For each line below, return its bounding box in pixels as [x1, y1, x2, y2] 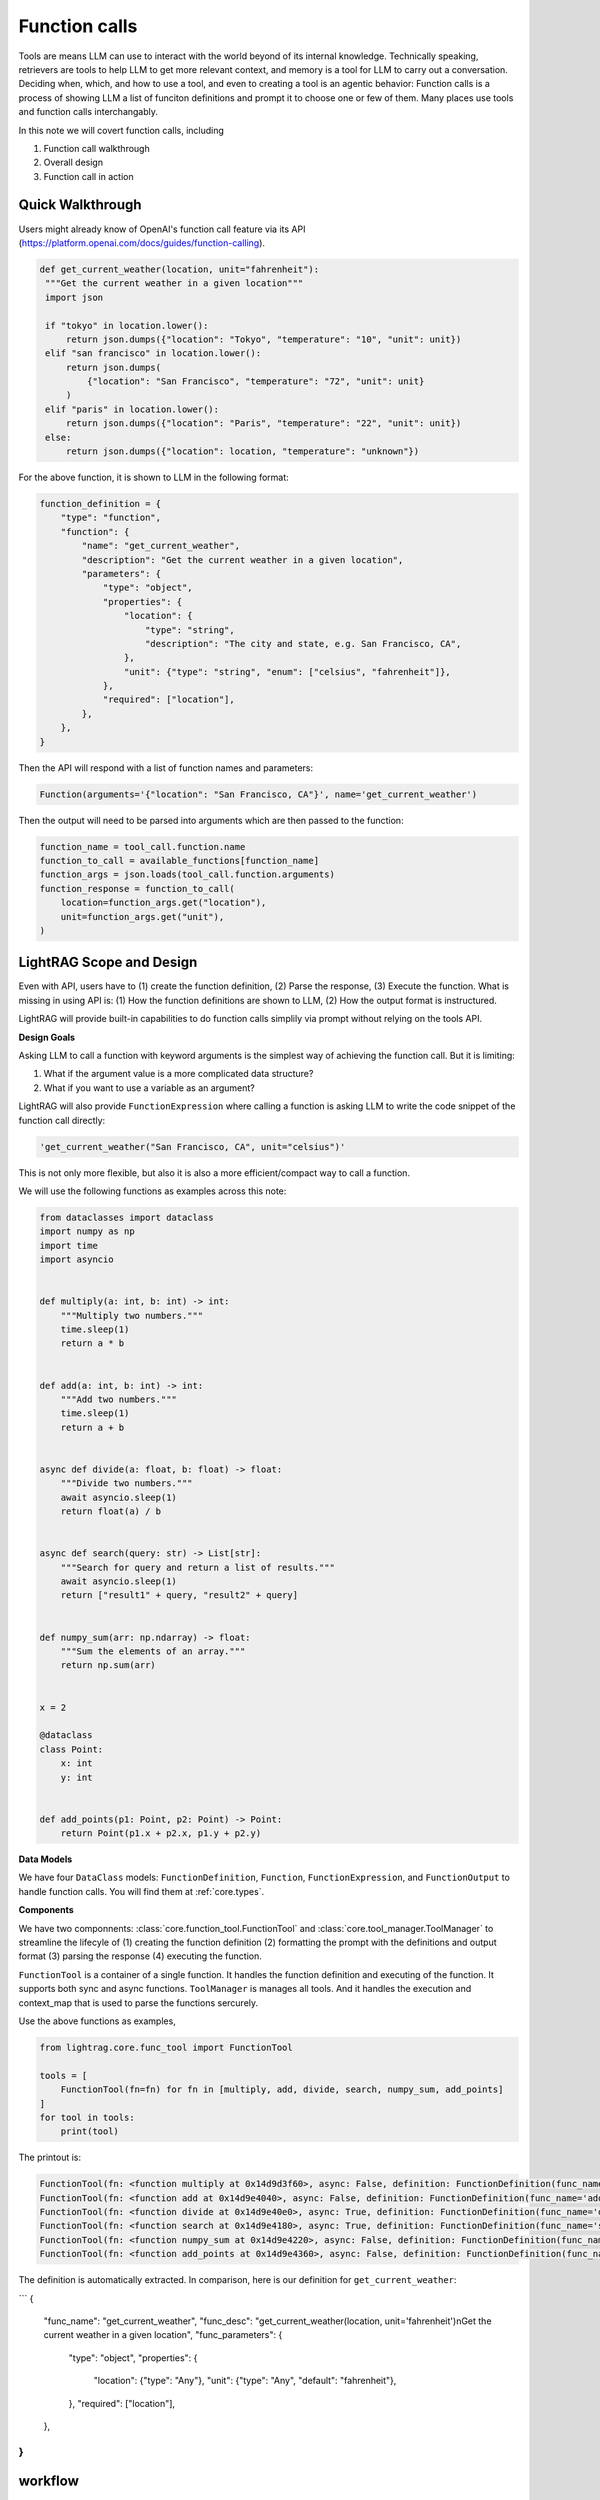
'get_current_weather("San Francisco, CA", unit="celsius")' [39, 1141, 346, 1152]
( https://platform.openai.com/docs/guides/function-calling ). [18, 236, 265, 249]
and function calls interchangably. [18, 106, 159, 118]
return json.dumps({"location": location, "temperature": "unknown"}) [65, 446, 420, 457]
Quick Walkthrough [18, 196, 142, 214]
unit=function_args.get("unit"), [60, 911, 225, 922]
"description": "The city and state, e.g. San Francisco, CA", [145, 638, 462, 649]
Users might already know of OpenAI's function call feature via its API [18, 223, 306, 235]
